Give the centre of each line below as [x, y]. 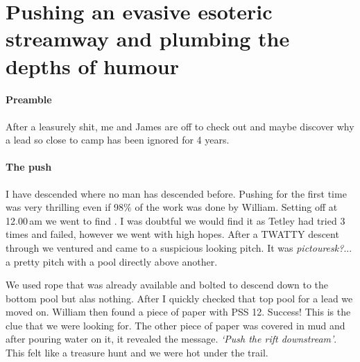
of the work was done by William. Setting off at [236, 207]
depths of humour [93, 66]
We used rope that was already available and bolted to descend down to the [167, 285]
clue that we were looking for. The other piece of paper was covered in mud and [175, 325]
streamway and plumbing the [148, 38]
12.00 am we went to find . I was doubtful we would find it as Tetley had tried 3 [175, 220]
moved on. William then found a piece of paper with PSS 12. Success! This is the [178, 312]
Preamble [29, 100]
